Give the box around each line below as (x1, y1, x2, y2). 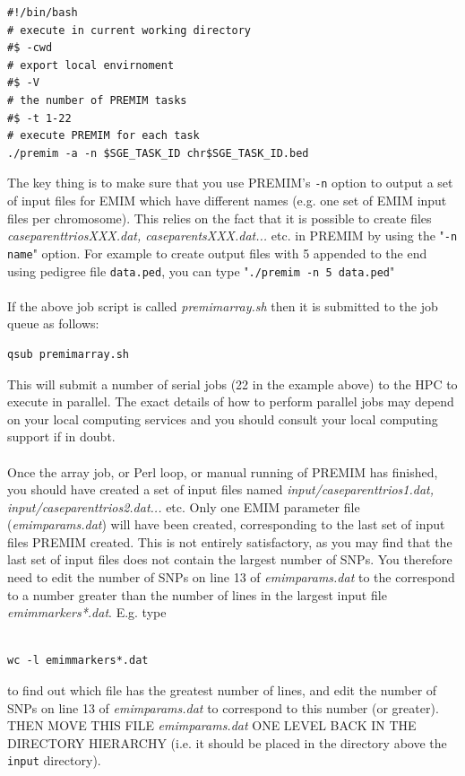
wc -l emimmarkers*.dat (7, 654, 149, 667)
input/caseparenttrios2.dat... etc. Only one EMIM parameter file (7, 497, 360, 516)
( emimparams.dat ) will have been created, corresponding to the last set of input (7, 515, 445, 534)
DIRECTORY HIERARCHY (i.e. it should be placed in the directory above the (7, 733, 447, 752)
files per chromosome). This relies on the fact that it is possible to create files (7, 208, 432, 227)
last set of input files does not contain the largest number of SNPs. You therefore (7, 550, 452, 569)
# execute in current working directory (7, 23, 252, 37)
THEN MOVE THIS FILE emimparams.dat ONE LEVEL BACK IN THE (7, 716, 417, 735)
